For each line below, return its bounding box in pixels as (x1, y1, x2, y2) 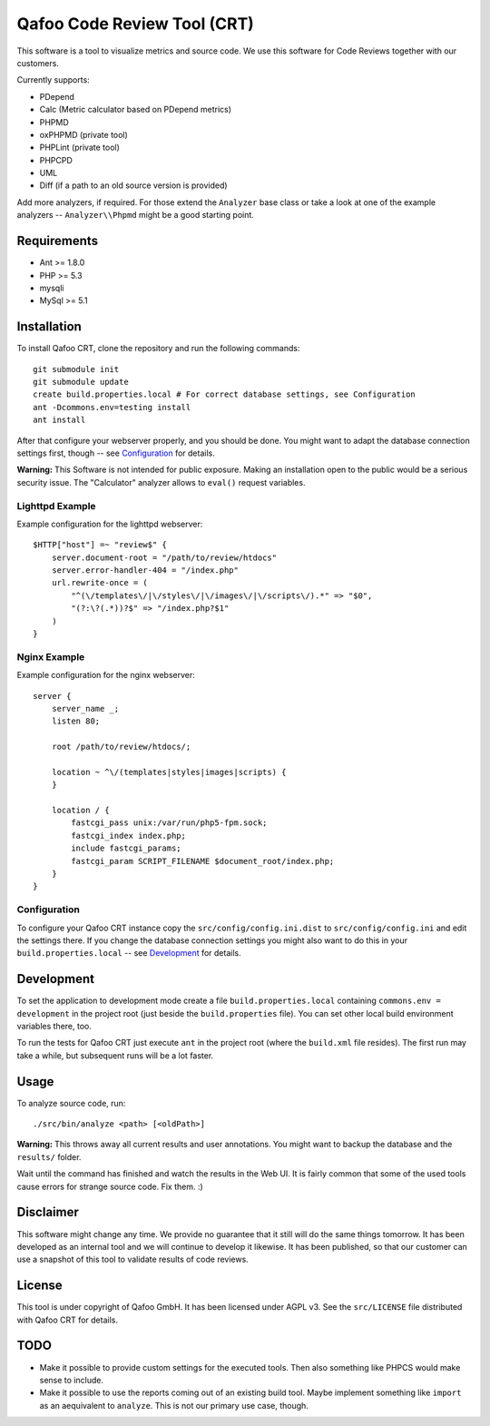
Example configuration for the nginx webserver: (16, 670, 195, 681)
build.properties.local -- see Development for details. (16, 948, 241, 959)
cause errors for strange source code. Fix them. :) (16, 1181, 203, 1192)
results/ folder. (16, 1151, 82, 1162)
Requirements (16, 233, 99, 249)
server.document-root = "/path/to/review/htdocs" (51, 552, 277, 563)
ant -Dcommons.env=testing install (33, 402, 191, 412)
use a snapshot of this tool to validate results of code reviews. (16, 1254, 249, 1265)
